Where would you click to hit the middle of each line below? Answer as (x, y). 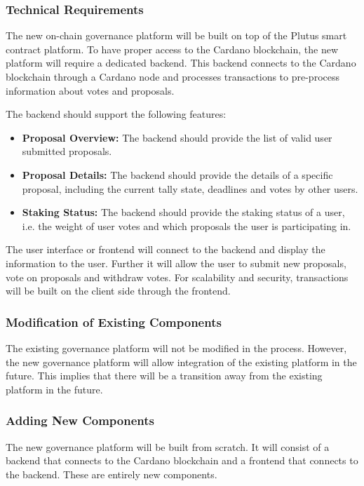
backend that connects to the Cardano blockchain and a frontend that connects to (182, 460)
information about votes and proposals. (90, 90)
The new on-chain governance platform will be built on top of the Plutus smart (176, 35)
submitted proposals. (67, 151)
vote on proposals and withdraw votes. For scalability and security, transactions (177, 277)
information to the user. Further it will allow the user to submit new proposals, (176, 263)
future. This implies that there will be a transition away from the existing (164, 376)
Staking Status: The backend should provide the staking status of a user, (183, 212)
